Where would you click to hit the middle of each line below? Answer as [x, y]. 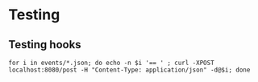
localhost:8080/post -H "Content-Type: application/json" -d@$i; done [129, 70]
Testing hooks [45, 45]
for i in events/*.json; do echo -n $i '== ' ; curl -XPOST [112, 63]
